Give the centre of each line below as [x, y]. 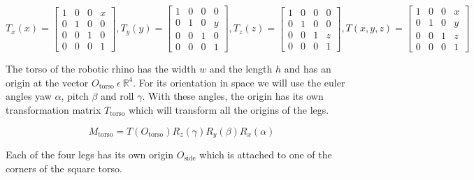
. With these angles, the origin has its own [233, 96]
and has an [308, 69]
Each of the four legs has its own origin [90, 154]
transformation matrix [53, 109]
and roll [117, 96]
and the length [241, 69]
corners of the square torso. [64, 168]
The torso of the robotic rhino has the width [101, 69]
